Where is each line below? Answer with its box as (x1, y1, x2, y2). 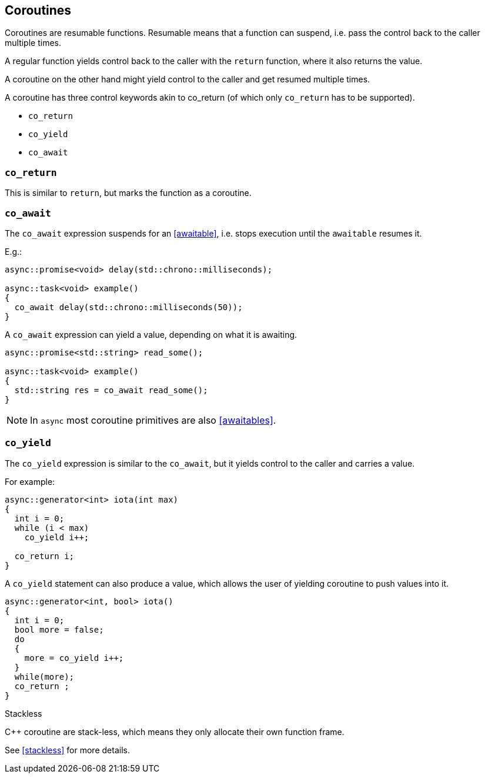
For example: (5, 476, 55, 487)
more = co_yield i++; (24, 653, 124, 663)
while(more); (14, 671, 75, 681)
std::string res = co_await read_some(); (14, 385, 208, 395)
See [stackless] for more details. (5, 744, 130, 755)
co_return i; (14, 551, 75, 561)
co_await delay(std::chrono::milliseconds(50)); (14, 302, 243, 312)
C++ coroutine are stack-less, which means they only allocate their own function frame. (5, 726, 344, 737)
